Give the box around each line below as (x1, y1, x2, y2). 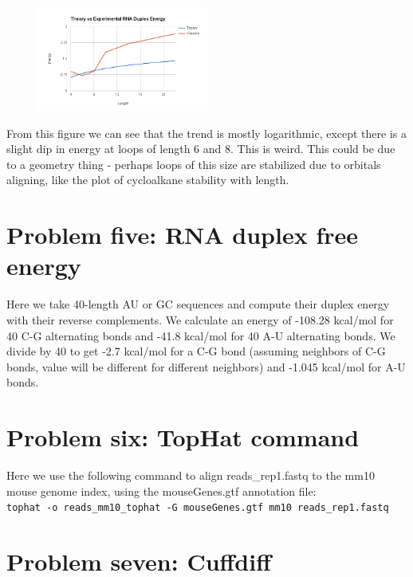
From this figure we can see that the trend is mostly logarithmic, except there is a (6, 124, 407, 141)
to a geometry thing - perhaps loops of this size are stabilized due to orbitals (6, 155, 381, 172)
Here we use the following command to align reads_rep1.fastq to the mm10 (6, 467, 375, 484)
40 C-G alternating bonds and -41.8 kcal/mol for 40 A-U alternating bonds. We (6, 327, 395, 343)
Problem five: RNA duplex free (6, 218, 359, 251)
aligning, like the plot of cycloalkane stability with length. (6, 171, 289, 188)
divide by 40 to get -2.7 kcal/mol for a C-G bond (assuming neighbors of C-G (6, 343, 386, 359)
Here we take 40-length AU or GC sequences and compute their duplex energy (6, 296, 390, 312)
